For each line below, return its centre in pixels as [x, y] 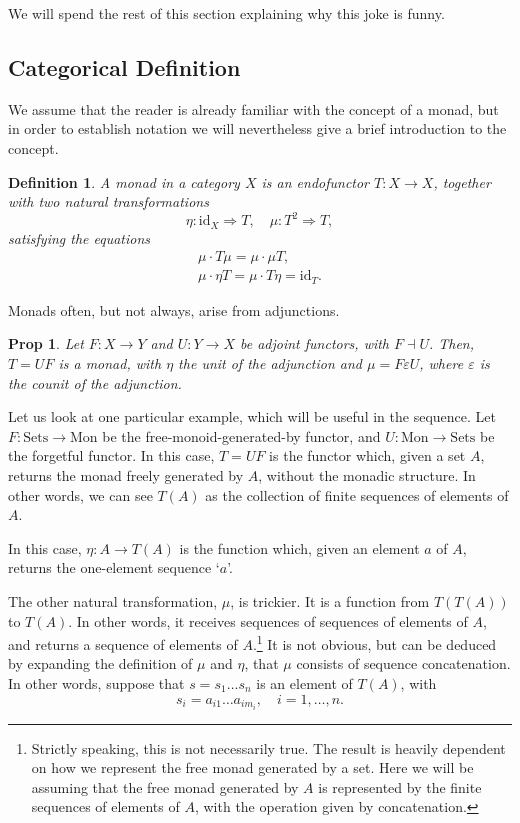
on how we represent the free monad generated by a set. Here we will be [252, 767]
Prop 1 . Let [46, 343]
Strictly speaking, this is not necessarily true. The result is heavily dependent [268, 747]
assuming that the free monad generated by [165, 786]
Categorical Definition [124, 66]
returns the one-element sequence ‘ [114, 567]
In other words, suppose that [96, 682]
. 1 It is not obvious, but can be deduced [374, 642]
